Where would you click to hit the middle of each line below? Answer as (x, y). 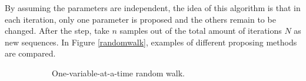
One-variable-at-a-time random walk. (119, 73)
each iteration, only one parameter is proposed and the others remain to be (140, 19)
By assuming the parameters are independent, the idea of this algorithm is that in (153, 8)
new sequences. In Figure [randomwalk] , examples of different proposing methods (151, 42)
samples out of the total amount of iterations (201, 31)
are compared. (30, 53)
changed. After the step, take (57, 31)
